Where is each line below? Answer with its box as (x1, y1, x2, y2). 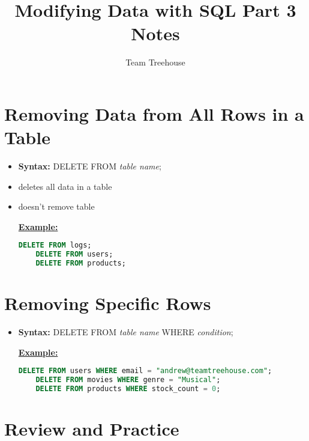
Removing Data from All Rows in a (4, 101, 304, 126)
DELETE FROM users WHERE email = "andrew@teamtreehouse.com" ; (18, 366, 272, 376)
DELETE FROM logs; (18, 241, 92, 250)
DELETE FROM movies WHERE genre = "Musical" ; (35, 376, 221, 385)
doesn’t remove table (18, 200, 95, 213)
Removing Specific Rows (4, 291, 211, 315)
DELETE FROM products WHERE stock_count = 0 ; (35, 385, 221, 394)
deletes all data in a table (18, 180, 112, 192)
